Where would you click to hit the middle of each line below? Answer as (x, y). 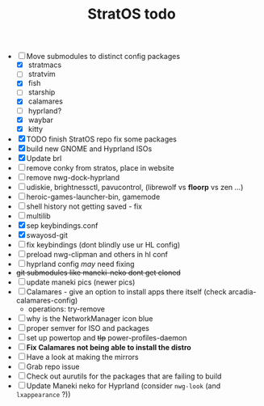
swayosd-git (47, 235)
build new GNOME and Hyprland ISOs (89, 148)
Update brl (44, 158)
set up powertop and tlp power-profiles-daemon (107, 337)
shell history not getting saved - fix (84, 206)
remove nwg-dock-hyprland (73, 177)
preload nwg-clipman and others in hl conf (97, 254)
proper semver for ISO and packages (88, 328)
